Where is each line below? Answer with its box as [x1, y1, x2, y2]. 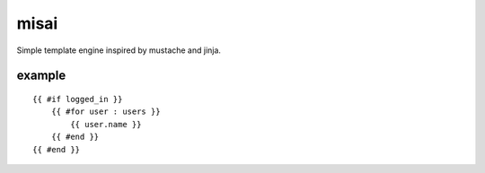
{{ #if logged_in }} [32, 94, 123, 104]
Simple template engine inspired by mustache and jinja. [16, 45, 222, 56]
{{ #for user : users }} [50, 107, 161, 117]
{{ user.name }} [70, 119, 142, 129]
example [16, 68, 66, 83]
